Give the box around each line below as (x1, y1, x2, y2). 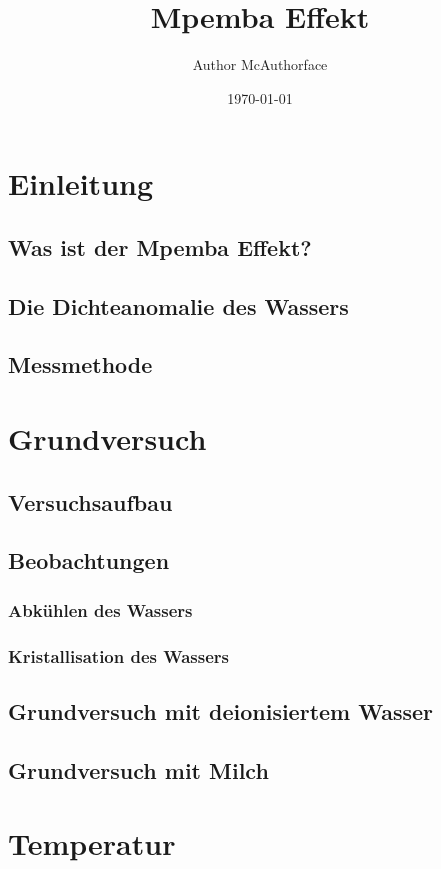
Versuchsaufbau (8, 486, 173, 517)
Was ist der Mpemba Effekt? (8, 231, 312, 262)
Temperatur (8, 823, 176, 864)
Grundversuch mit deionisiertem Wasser (8, 695, 434, 726)
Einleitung (8, 163, 154, 204)
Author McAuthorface (192, 54, 328, 75)
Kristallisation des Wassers (8, 643, 229, 668)
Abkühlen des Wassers (8, 597, 193, 622)
